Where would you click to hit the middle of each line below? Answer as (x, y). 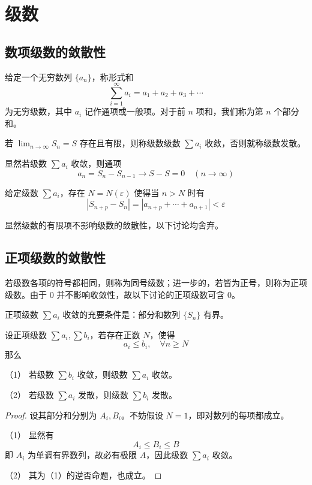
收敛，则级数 (102, 374)
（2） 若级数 (29, 395)
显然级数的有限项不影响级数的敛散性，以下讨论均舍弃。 (114, 225)
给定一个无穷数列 (38, 76)
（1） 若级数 (29, 374)
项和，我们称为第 (229, 111)
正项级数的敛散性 (55, 257)
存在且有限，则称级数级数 (130, 143)
